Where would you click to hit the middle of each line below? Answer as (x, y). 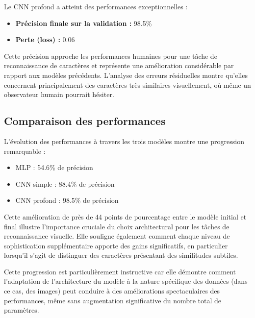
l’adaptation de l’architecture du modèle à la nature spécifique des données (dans (126, 281)
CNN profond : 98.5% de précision (67, 200)
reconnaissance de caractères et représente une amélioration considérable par (119, 65)
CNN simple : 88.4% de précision (65, 183)
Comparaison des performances (85, 121)
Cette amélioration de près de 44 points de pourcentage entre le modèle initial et (125, 216)
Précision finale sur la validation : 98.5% (84, 23)
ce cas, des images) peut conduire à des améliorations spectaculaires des (112, 291)
